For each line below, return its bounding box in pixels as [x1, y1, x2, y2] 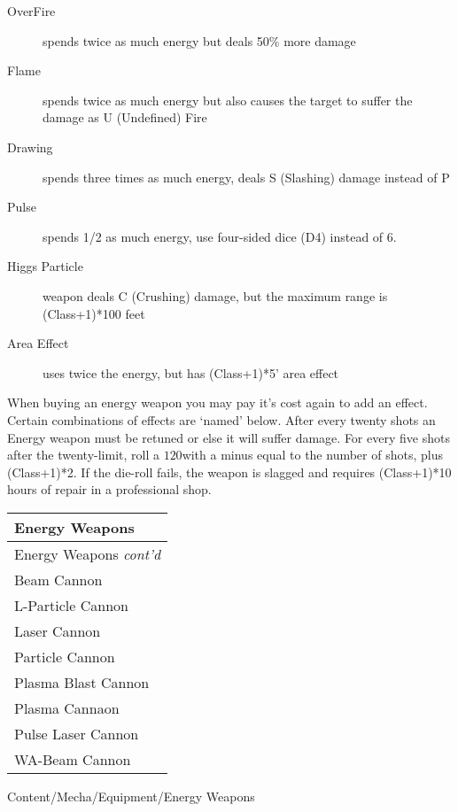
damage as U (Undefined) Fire [43, 108, 207, 127]
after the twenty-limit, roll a [7, 445, 159, 464]
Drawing [7, 137, 53, 156]
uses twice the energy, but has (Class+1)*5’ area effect [43, 363, 339, 382]
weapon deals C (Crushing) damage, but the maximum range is [43, 286, 388, 305]
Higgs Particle [7, 257, 83, 275]
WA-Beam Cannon [14, 748, 131, 769]
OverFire [7, 2, 56, 19]
